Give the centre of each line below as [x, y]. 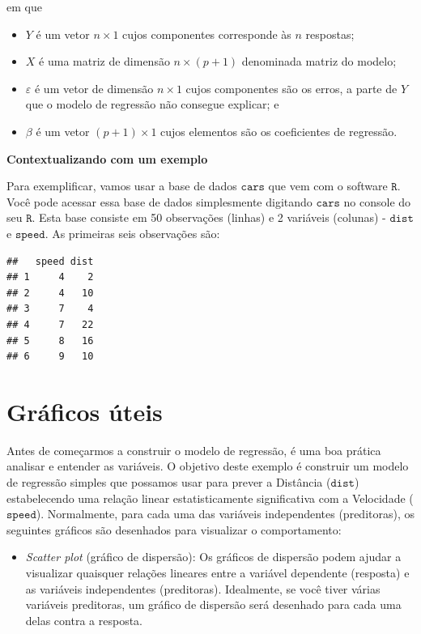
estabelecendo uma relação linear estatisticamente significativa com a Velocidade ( [210, 498]
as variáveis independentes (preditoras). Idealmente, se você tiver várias [203, 588]
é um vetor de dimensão [94, 88]
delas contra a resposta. [84, 620]
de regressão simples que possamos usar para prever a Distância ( [169, 482]
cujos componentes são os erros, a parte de [291, 88]
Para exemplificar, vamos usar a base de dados [122, 186]
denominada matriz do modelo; [319, 61]
